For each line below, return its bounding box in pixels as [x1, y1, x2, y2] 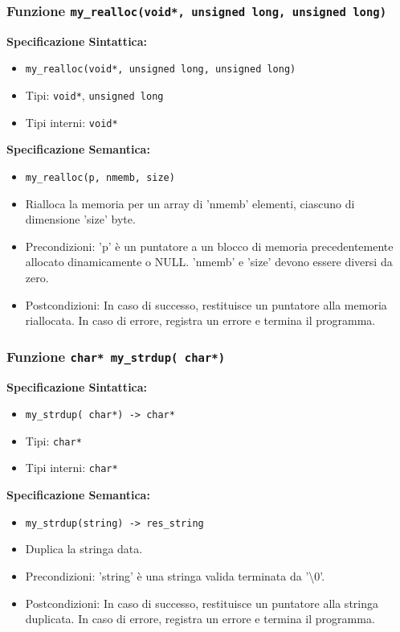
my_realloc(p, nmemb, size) [25, 171, 175, 183]
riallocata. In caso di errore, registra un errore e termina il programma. [25, 312, 376, 329]
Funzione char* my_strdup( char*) [6, 346, 226, 366]
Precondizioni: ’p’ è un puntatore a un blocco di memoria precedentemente [25, 237, 394, 254]
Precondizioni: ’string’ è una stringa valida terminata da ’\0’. [25, 567, 325, 584]
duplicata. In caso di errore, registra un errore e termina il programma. [25, 610, 375, 627]
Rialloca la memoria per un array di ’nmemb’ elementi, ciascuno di [25, 195, 355, 211]
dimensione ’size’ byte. [25, 211, 136, 228]
